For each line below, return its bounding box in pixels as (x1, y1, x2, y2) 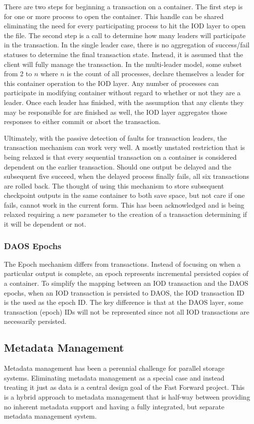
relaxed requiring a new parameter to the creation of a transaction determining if (4, 209, 247, 219)
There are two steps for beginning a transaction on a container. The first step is (4, 1, 243, 11)
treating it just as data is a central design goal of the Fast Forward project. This (4, 382, 245, 392)
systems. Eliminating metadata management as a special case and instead (4, 372, 225, 382)
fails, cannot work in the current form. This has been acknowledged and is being (4, 199, 245, 210)
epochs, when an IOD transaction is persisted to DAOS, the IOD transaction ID (4, 287, 245, 297)
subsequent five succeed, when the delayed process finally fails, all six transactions (4, 171, 250, 181)
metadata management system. (4, 411, 97, 421)
